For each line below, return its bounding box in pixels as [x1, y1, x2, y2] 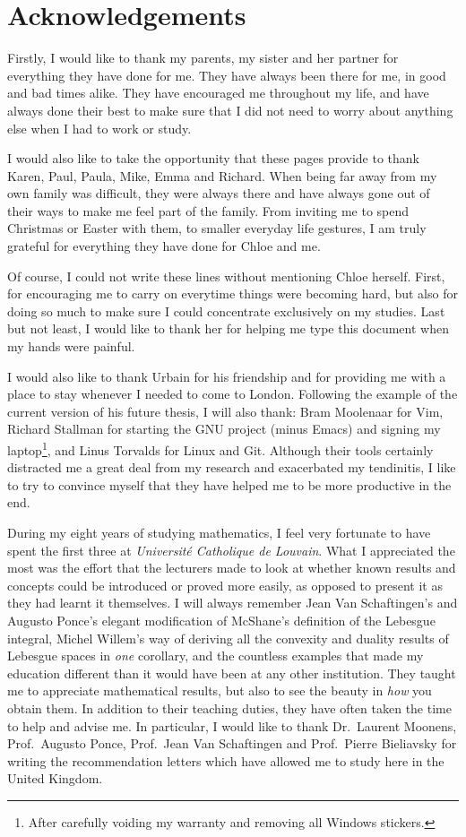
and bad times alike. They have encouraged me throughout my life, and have [7, 83, 429, 102]
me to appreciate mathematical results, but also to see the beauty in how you [7, 681, 432, 700]
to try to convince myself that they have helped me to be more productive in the [7, 475, 452, 494]
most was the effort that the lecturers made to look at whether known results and [7, 558, 456, 577]
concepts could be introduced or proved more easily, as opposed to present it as [7, 575, 443, 594]
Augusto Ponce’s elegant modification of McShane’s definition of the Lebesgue [7, 611, 436, 629]
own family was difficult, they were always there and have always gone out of [7, 184, 430, 203]
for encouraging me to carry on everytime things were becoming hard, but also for [7, 284, 458, 303]
